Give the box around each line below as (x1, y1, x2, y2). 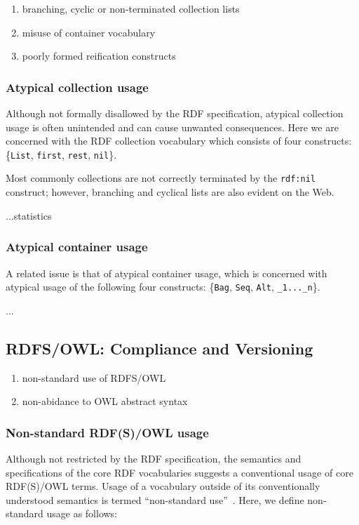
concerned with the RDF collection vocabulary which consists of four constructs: (6, 133, 352, 148)
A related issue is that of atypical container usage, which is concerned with (6, 265, 327, 280)
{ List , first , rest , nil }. (6, 147, 117, 161)
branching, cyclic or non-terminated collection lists (22, 1, 240, 15)
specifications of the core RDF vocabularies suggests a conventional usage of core (6, 465, 353, 479)
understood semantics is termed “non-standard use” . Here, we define (6, 492, 304, 507)
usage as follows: (46, 506, 118, 521)
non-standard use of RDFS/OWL (22, 370, 166, 385)
